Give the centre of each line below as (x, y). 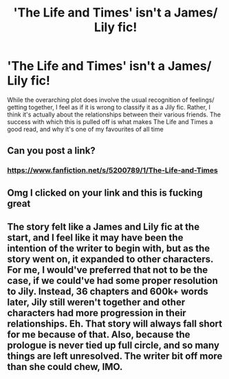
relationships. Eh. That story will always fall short (115, 324)
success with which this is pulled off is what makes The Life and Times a (110, 121)
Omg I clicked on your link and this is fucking (105, 193)
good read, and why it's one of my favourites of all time (85, 129)
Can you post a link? (52, 151)
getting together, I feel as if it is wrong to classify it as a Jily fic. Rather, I (109, 107)
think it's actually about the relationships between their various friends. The (114, 114)
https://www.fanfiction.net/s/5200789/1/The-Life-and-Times (112, 170)
